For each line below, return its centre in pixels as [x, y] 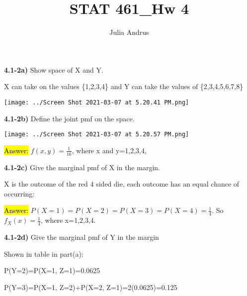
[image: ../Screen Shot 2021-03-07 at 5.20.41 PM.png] [97, 102]
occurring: [19, 193]
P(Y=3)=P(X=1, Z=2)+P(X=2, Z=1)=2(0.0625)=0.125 [91, 287]
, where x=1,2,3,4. [68, 220]
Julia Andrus [129, 32]
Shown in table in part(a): [44, 253]
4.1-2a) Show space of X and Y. [54, 69]
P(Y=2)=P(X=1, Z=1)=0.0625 [52, 270]
